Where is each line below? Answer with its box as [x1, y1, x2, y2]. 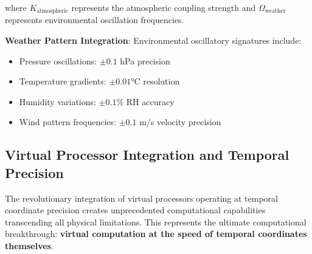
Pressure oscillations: [19, 54, 97, 67]
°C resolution [131, 75, 180, 88]
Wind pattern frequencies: [19, 115, 117, 128]
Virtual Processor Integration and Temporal [5, 145, 289, 164]
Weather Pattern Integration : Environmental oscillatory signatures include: [5, 34, 302, 47]
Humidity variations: [19, 95, 96, 108]
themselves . [5, 239, 54, 252]
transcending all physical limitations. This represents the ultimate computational [5, 215, 307, 228]
